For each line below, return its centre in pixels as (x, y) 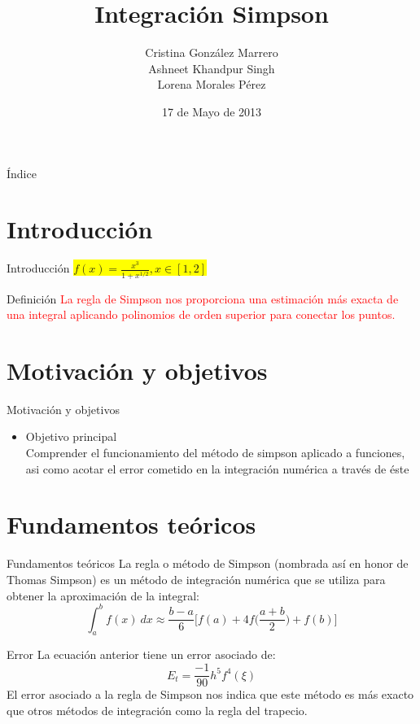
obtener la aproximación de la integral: (103, 595)
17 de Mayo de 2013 (212, 111)
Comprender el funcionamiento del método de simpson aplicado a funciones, (215, 453)
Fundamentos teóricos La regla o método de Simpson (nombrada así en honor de (208, 563)
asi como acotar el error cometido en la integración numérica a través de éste (217, 468)
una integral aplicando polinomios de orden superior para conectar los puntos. (201, 314)
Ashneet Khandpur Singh (212, 68)
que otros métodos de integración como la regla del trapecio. (157, 710)
